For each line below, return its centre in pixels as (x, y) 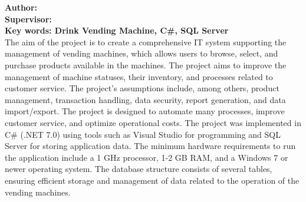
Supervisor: (28, 19)
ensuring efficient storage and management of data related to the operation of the (152, 180)
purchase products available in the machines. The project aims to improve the (146, 64)
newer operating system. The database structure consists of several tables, (139, 169)
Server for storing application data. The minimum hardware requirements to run (150, 146)
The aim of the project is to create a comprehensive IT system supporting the (146, 42)
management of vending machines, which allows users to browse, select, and (142, 53)
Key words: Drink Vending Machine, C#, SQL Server (117, 30)
